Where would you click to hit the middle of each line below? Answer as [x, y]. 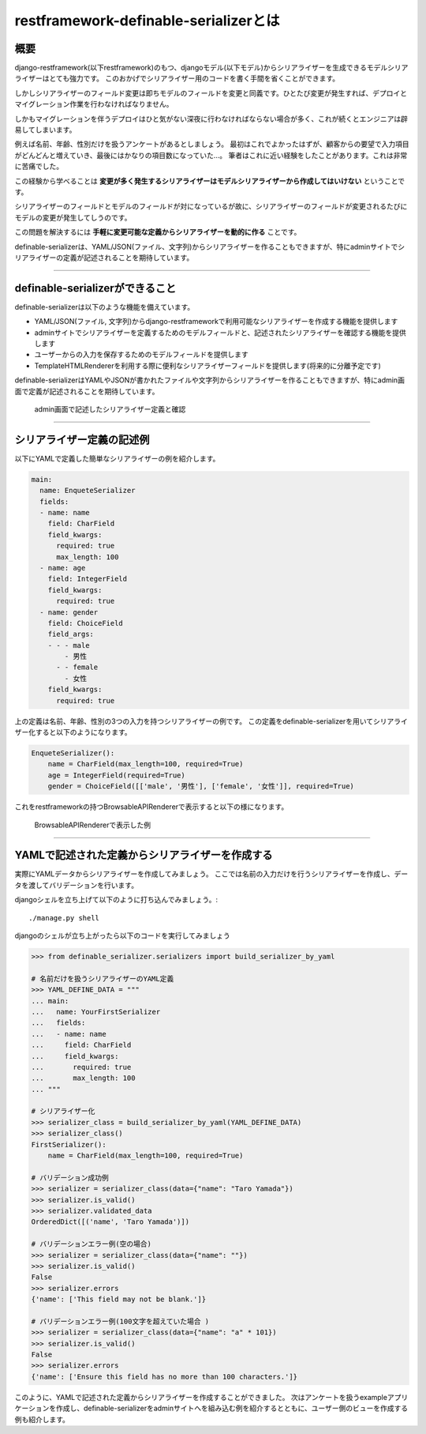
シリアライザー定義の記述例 [82, 440]
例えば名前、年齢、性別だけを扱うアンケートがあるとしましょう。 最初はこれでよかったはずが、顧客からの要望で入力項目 [212, 144]
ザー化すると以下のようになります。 [73, 732]
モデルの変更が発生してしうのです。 [73, 217]
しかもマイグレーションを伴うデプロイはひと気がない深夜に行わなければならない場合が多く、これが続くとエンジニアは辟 [211, 119]
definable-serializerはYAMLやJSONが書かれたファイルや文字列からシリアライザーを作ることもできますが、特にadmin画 [210, 380]
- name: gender [69, 612]
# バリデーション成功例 [70, 1178]
